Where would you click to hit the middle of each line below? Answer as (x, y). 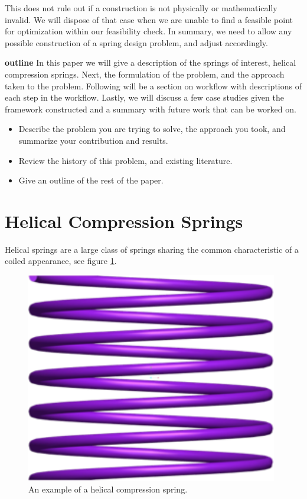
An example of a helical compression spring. (108, 489)
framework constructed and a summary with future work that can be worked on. (151, 109)
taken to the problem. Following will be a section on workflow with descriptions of (153, 86)
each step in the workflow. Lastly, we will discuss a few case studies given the (144, 97)
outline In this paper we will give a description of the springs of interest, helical (151, 62)
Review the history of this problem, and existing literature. (125, 160)
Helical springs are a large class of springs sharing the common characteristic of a (152, 249)
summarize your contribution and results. (93, 140)
